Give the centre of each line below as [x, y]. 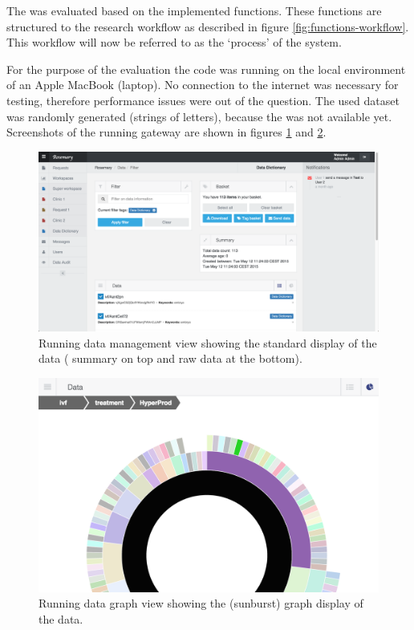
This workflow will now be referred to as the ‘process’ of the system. [174, 42]
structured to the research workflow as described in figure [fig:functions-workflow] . [208, 26]
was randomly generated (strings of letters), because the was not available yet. [199, 116]
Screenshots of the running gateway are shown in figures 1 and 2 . [166, 132]
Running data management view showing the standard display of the [208, 342]
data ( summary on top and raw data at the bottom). [170, 358]
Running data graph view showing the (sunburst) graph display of [201, 603]
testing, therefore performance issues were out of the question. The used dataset [203, 100]
